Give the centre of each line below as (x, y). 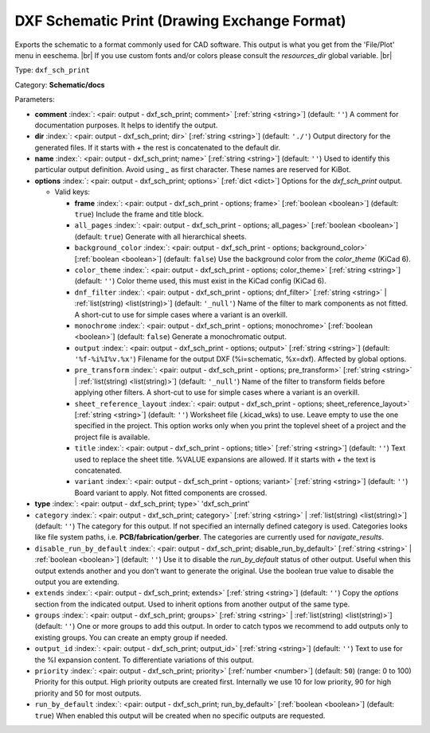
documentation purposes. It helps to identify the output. (126, 125)
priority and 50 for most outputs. (88, 693)
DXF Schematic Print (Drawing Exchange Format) (180, 21)
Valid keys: (72, 192)
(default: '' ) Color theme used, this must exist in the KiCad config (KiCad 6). (200, 281)
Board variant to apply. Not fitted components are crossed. (171, 493)
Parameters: (35, 99)
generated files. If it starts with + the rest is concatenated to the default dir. (158, 147)
